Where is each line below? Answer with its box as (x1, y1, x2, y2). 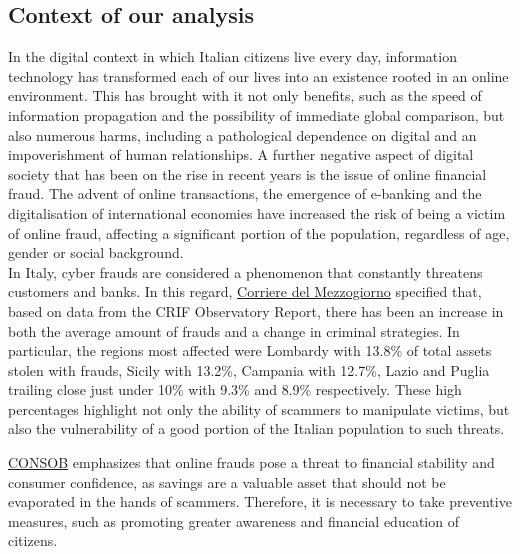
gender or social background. (8, 242, 184, 263)
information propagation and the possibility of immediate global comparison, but (8, 104, 505, 125)
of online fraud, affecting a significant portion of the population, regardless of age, (8, 222, 510, 243)
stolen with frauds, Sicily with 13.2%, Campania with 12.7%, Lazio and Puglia (8, 359, 490, 380)
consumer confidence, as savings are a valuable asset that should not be (8, 471, 446, 492)
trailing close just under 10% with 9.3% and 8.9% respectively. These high (8, 379, 462, 400)
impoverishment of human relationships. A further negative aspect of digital (8, 144, 474, 165)
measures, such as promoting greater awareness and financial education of (8, 510, 459, 531)
